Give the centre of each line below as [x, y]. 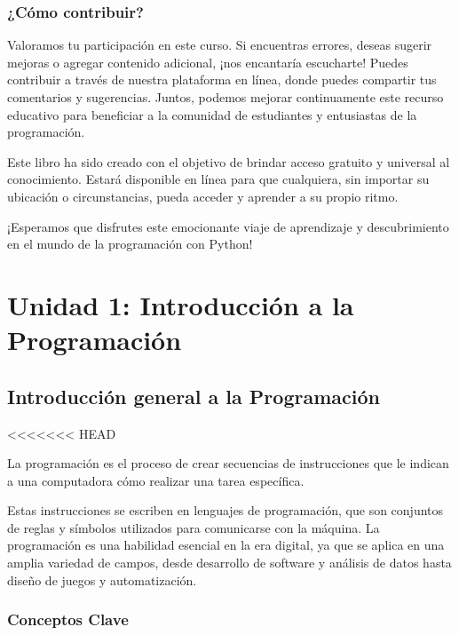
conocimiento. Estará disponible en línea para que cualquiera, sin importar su [218, 179]
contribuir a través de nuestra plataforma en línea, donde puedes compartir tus [222, 79]
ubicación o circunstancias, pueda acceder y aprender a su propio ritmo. [203, 196]
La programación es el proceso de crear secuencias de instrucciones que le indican [228, 463]
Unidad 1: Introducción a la [181, 304]
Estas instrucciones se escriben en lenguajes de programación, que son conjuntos [226, 510]
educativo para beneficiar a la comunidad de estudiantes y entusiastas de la [212, 114]
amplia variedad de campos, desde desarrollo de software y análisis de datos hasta [229, 563]
